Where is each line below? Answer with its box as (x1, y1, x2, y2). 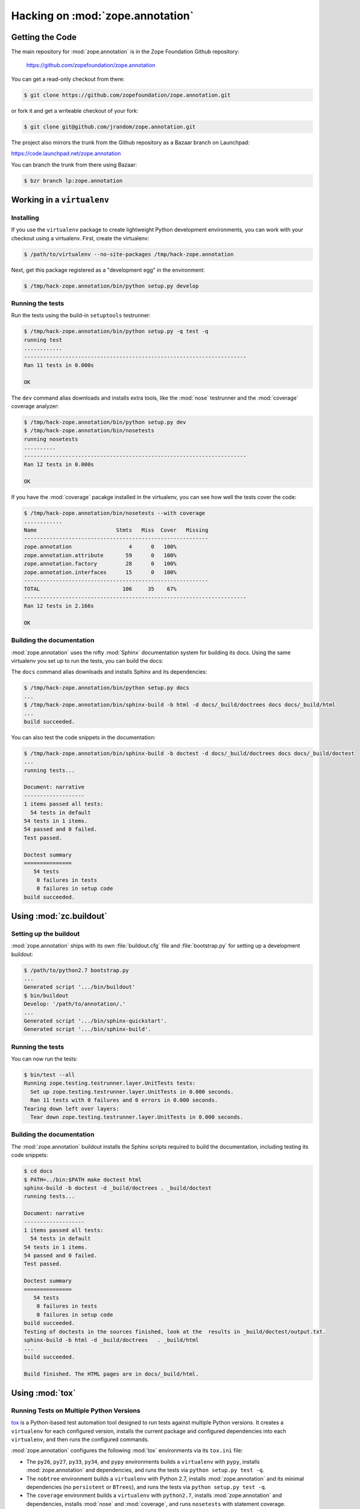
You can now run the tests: (11, 1055, 78, 1062)
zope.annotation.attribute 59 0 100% (24, 552, 177, 558)
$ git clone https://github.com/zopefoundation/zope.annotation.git (24, 91, 231, 98)
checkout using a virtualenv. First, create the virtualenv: (11, 234, 150, 241)
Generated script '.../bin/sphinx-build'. (24, 1026, 151, 1033)
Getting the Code (11, 32, 77, 42)
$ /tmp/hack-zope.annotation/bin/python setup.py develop (24, 282, 199, 289)
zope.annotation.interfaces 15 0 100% (24, 569, 177, 576)
